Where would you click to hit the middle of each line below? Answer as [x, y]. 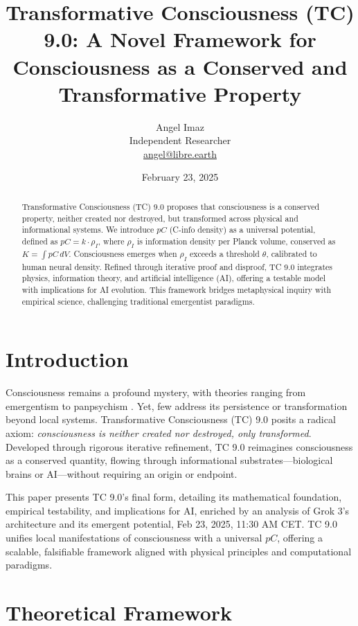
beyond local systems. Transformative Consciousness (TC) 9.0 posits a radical [171, 419]
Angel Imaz [180, 126]
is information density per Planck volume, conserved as [236, 241]
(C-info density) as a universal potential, [242, 230]
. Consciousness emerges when [123, 254]
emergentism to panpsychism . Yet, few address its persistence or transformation [177, 405]
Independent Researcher [180, 140]
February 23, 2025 [180, 177]
